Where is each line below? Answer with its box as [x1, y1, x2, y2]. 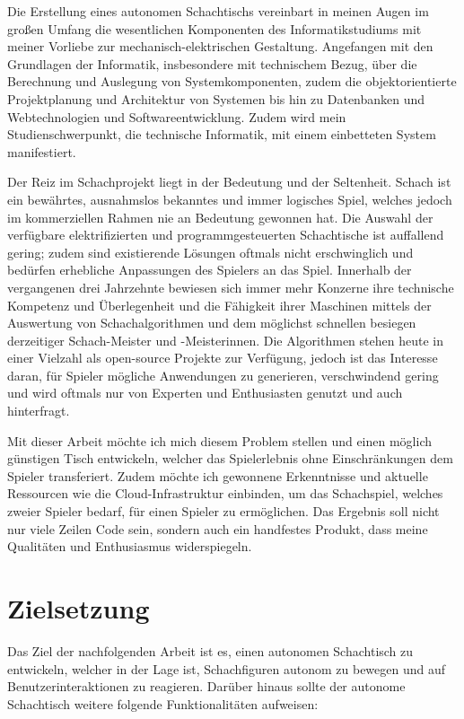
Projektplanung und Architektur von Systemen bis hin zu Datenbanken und [7, 89, 425, 108]
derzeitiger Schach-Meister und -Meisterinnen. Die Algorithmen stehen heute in [7, 330, 443, 349]
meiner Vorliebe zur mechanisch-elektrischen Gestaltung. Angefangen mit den [7, 37, 433, 56]
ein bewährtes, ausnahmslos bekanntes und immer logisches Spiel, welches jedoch [7, 189, 452, 208]
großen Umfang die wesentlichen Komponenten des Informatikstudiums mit [7, 19, 422, 38]
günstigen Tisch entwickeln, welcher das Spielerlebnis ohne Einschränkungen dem [7, 449, 453, 468]
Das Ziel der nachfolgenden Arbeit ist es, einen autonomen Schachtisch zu [7, 641, 414, 660]
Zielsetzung [7, 590, 150, 626]
